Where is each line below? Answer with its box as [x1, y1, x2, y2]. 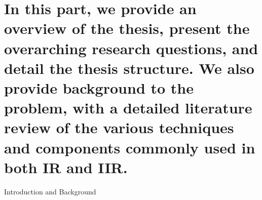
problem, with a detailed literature [4, 97, 252, 118]
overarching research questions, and [4, 37, 258, 58]
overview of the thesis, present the [4, 18, 250, 38]
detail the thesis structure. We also [4, 57, 254, 78]
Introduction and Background [4, 186, 96, 196]
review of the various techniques [4, 117, 234, 138]
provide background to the [4, 77, 194, 98]
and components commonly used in [4, 137, 255, 157]
